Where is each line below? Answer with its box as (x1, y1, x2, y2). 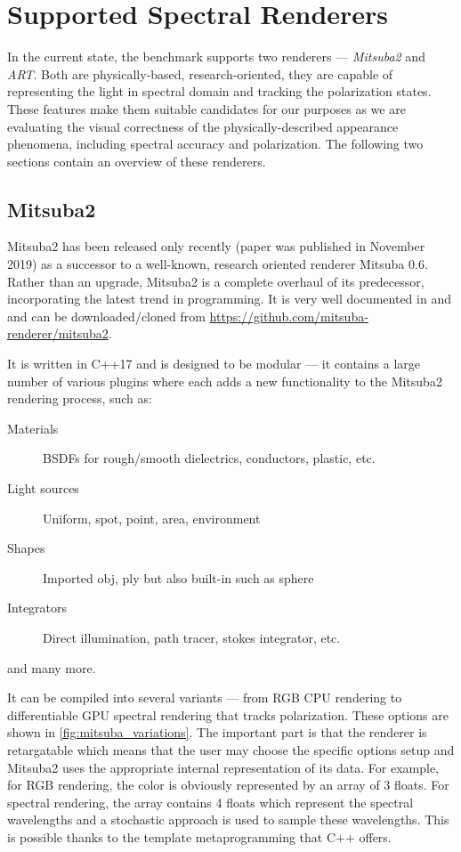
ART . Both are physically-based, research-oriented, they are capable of (7, 64, 393, 83)
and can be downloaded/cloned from (7, 306, 206, 325)
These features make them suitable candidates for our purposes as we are (7, 99, 406, 118)
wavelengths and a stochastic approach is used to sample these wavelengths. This (7, 810, 449, 829)
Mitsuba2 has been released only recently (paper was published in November (7, 237, 425, 256)
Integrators (7, 598, 68, 617)
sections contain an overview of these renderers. (7, 151, 266, 170)
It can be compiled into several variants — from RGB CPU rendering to (7, 688, 402, 707)
